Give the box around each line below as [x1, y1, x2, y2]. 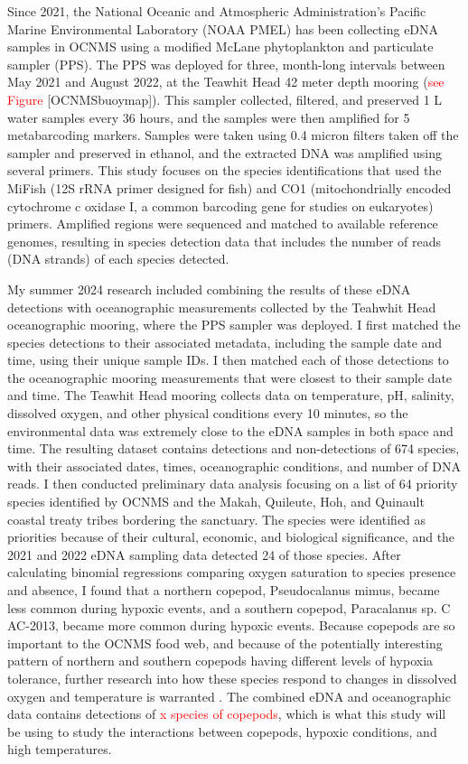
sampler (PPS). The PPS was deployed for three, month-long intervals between [7, 54, 445, 73]
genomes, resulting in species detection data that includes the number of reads [7, 231, 442, 250]
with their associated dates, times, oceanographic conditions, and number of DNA [7, 456, 461, 475]
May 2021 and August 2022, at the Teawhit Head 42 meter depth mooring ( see [7, 72, 445, 91]
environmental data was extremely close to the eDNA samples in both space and [7, 421, 454, 440]
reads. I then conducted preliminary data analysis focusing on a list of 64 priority [7, 474, 458, 493]
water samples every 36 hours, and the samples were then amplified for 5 [7, 107, 410, 126]
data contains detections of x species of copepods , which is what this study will [7, 704, 446, 723]
